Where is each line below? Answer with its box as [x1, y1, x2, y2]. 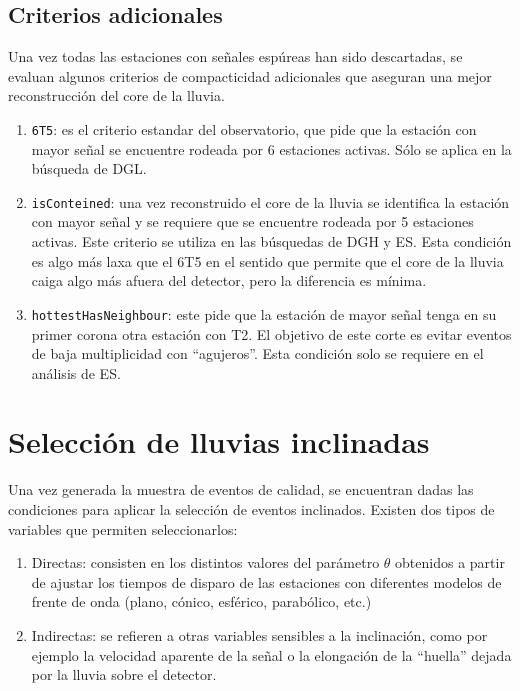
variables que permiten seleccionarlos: [8, 518, 238, 539]
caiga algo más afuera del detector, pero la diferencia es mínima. [31, 270, 427, 291]
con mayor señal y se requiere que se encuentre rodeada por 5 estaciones [31, 211, 474, 232]
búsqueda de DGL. [31, 158, 147, 179]
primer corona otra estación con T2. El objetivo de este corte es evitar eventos [31, 323, 512, 344]
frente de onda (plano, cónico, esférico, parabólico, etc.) [31, 591, 372, 612]
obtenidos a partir [395, 552, 505, 573]
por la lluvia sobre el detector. [31, 664, 217, 685]
